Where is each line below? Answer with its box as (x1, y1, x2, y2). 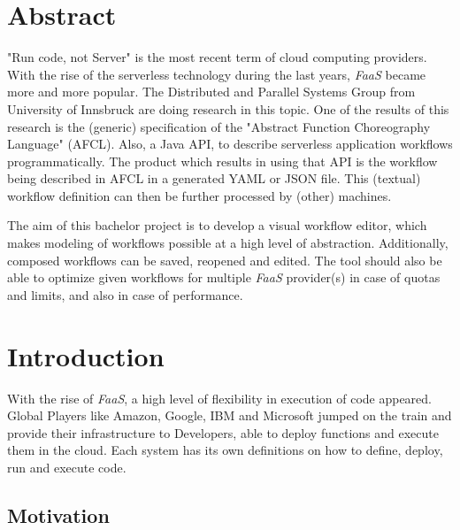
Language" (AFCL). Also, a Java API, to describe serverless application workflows (7, 134, 453, 153)
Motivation (7, 501, 110, 528)
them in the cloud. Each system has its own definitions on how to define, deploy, (7, 441, 443, 459)
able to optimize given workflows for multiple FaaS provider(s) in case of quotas (7, 268, 441, 287)
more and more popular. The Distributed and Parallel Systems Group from (7, 82, 416, 101)
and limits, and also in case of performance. (7, 285, 243, 303)
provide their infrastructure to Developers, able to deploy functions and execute (7, 423, 439, 442)
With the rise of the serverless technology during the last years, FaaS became (7, 65, 426, 83)
